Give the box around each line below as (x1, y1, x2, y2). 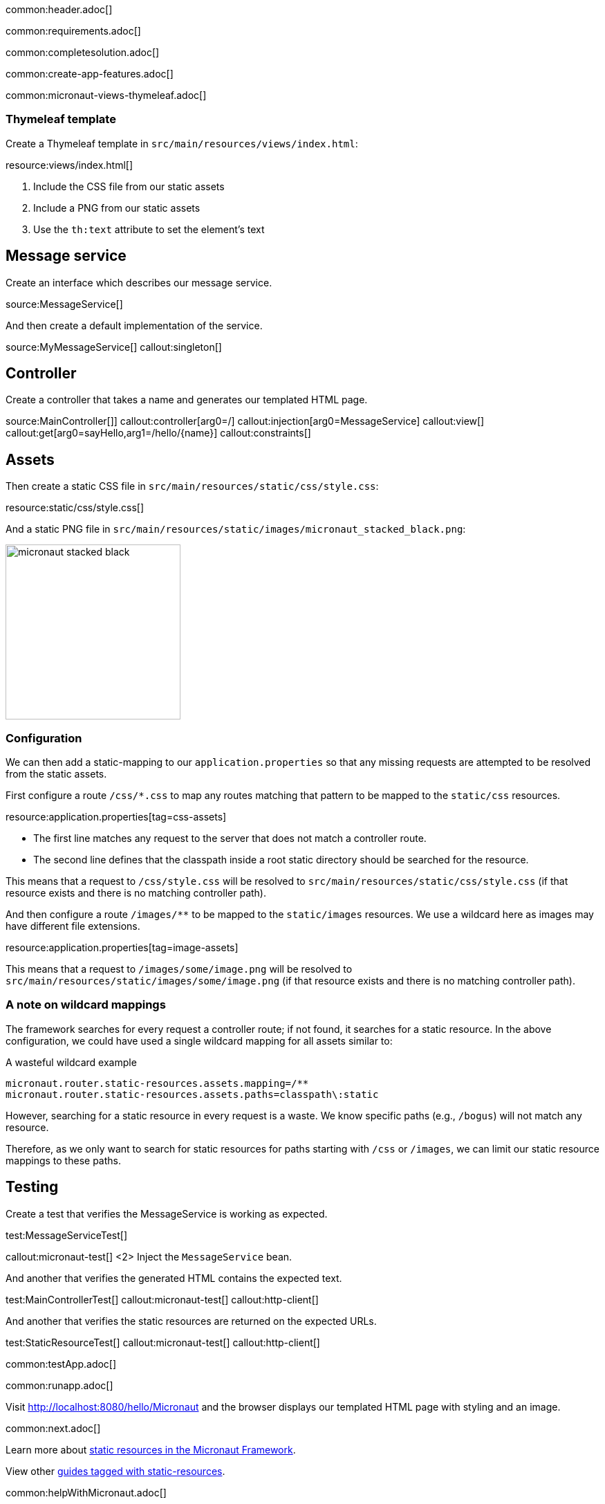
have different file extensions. (6, 920, 140, 933)
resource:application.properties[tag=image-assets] (6, 942, 239, 954)
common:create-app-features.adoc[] (6, 68, 174, 80)
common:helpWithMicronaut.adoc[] (6, 1486, 167, 1498)
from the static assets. (6, 768, 107, 780)
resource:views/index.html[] (6, 158, 133, 171)
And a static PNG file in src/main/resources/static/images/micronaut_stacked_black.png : (6, 523, 466, 535)
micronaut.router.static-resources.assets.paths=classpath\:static (6, 1088, 379, 1100)
